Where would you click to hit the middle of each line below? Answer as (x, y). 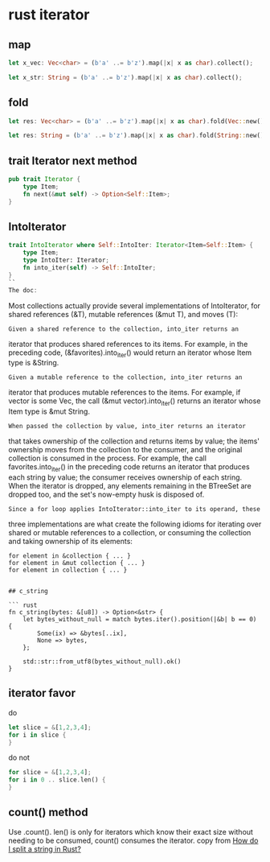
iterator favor (42, 693)
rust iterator (49, 15)
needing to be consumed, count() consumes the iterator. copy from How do (133, 840)
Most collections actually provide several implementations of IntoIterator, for (135, 305)
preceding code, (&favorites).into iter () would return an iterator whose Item (130, 353)
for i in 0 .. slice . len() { (57, 780)
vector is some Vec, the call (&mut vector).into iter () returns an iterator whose (135, 402)
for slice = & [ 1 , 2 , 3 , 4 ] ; (50, 773)
